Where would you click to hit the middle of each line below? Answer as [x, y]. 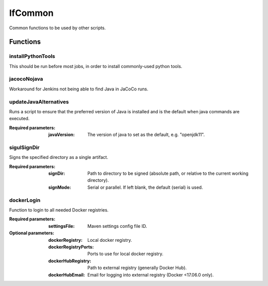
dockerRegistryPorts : [71, 247]
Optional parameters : [32, 233]
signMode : [60, 187]
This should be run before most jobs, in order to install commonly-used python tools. [96, 66]
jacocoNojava [26, 79]
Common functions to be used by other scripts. [58, 28]
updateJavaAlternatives [39, 102]
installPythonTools [32, 56]
